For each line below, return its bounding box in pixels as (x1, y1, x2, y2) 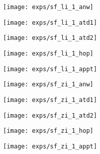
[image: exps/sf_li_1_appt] (3, 65, 97, 73)
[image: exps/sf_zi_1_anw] (3, 81, 93, 88)
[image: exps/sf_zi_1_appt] (3, 142, 97, 150)
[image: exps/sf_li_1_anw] (3, 4, 93, 11)
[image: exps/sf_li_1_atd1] (3, 19, 97, 26)
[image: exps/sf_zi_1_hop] (3, 127, 93, 135)
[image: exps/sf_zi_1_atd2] (3, 112, 97, 119)
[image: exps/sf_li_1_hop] (3, 49, 93, 57)
